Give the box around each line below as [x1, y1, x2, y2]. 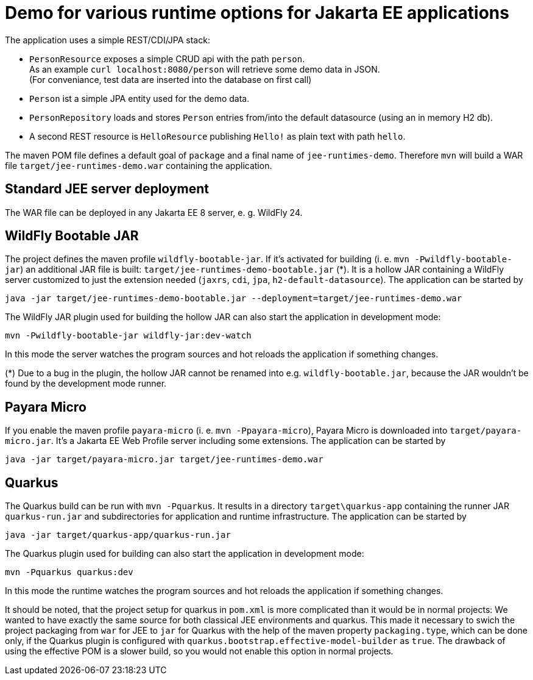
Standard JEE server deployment [5, 181, 209, 197]
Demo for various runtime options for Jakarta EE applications [5, 2, 509, 23]
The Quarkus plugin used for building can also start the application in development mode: [5, 548, 364, 559]
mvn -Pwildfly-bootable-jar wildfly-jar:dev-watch [5, 331, 252, 341]
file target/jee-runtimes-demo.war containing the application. [5, 160, 272, 171]
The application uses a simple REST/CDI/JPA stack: [5, 34, 210, 45]
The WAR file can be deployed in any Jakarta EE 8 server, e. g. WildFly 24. [5, 207, 303, 218]
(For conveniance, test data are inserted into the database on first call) [29, 74, 312, 85]
